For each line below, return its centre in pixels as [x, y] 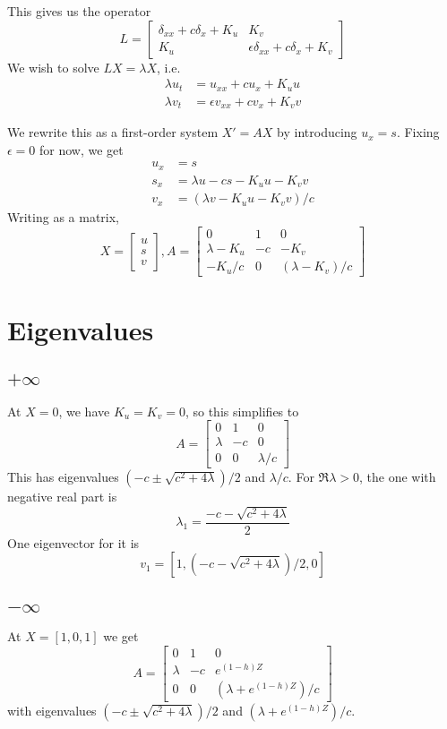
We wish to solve [53, 67]
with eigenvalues [52, 710]
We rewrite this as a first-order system [113, 132]
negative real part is [62, 497]
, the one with [397, 477]
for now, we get [82, 149]
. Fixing [418, 132]
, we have [84, 411]
